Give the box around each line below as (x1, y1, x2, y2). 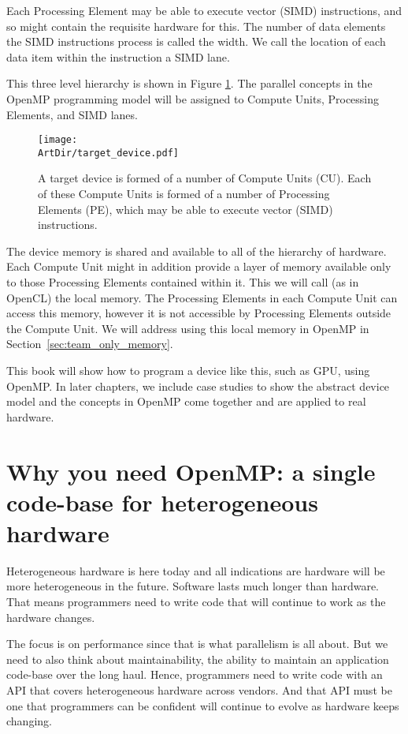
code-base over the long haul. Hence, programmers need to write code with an (6, 666, 383, 683)
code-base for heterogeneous (6, 485, 318, 518)
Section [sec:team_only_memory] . (6, 335, 173, 352)
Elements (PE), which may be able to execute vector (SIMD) (38, 200, 333, 217)
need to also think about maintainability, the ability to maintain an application (6, 650, 389, 667)
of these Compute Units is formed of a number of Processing (38, 185, 330, 202)
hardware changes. (6, 609, 95, 625)
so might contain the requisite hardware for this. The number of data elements (6, 17, 386, 34)
